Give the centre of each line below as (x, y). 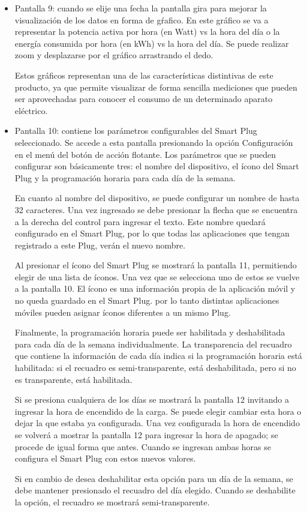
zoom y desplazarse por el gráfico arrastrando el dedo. (114, 55)
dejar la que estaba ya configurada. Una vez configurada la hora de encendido (157, 423)
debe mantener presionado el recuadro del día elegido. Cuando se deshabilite (155, 490)
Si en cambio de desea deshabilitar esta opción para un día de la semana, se (154, 478)
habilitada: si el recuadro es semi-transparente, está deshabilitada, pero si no (155, 368)
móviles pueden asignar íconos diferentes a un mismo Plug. (123, 312)
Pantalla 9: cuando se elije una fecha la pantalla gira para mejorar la (141, 8)
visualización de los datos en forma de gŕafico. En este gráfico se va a (142, 20)
